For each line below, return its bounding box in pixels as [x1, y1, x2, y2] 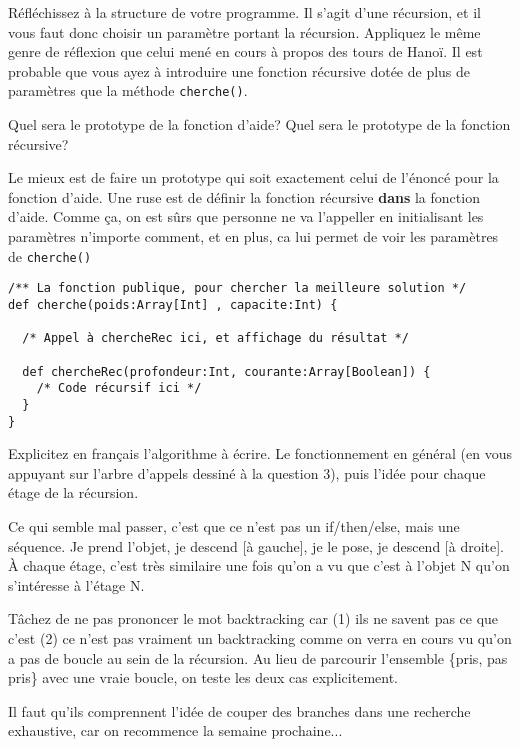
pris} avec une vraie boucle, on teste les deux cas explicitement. [8, 667, 398, 688]
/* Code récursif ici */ [36, 381, 202, 396]
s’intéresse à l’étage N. [8, 574, 145, 595]
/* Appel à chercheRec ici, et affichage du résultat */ [22, 331, 409, 346]
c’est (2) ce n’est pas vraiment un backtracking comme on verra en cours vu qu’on [8, 627, 512, 648]
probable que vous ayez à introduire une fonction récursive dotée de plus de [8, 60, 471, 81]
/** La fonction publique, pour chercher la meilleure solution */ [8, 281, 467, 296]
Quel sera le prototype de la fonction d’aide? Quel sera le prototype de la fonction [8, 114, 511, 135]
